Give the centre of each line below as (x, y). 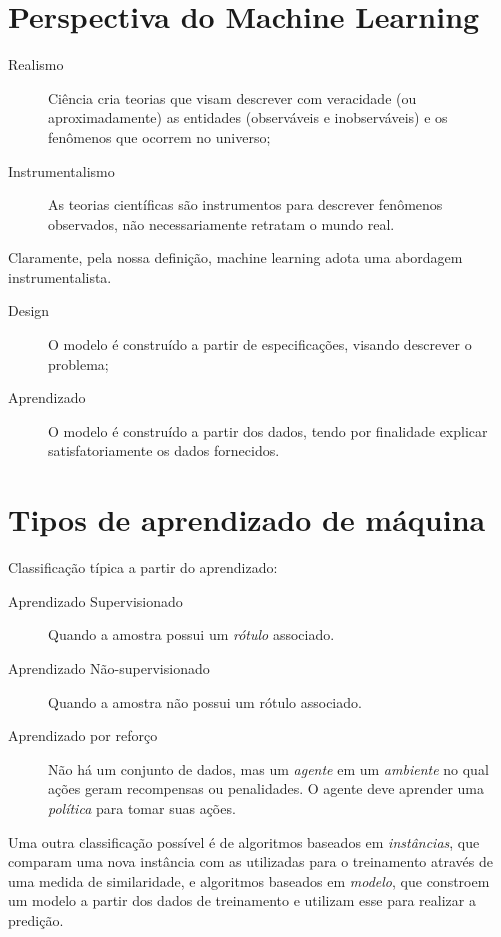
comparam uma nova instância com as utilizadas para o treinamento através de (250, 861)
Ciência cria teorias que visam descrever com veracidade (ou (232, 97)
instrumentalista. (60, 276)
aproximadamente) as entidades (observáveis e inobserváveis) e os (248, 117)
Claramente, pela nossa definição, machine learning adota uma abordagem (235, 257)
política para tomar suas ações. (142, 807)
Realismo (36, 64)
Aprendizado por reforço (83, 735)
